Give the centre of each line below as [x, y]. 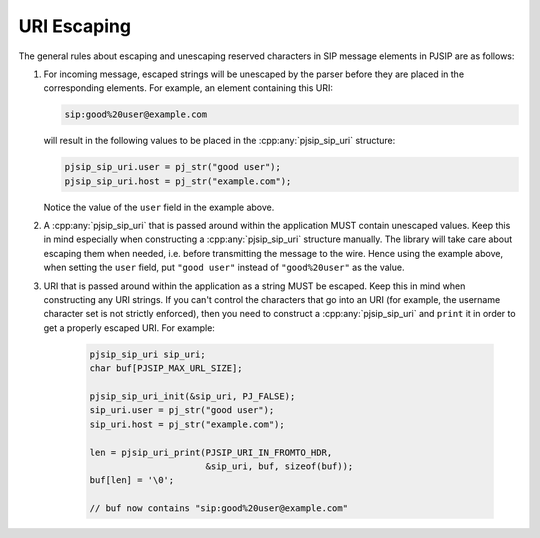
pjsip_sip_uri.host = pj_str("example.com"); [178, 181]
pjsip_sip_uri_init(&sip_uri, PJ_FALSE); [192, 396]
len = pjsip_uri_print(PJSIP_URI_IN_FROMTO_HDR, [211, 452]
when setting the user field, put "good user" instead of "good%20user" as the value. [224, 267]
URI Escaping [75, 26]
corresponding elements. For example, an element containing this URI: [188, 88]
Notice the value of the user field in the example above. [159, 207]
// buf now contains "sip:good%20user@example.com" [219, 508]
